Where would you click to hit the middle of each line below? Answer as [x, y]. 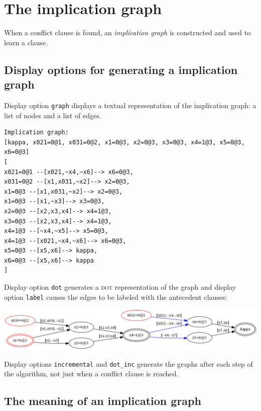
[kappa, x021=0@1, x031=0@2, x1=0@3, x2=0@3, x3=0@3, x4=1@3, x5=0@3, [124, 142]
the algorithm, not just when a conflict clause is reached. [91, 374]
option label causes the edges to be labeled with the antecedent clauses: [116, 297]
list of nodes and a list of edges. [53, 115]
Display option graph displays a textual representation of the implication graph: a [130, 105]
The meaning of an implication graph [103, 401]
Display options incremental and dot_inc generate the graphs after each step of [128, 363]
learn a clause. [26, 42]
